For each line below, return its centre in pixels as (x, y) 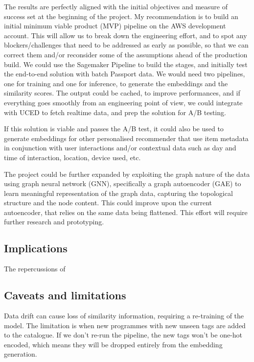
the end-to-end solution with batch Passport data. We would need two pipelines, (125, 74)
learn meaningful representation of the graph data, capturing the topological (118, 193)
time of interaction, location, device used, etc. (72, 157)
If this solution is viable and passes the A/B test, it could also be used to (114, 129)
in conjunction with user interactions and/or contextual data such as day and (120, 148)
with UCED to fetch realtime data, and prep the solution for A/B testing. (115, 112)
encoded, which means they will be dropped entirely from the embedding (113, 344)
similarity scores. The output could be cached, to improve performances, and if (122, 93)
